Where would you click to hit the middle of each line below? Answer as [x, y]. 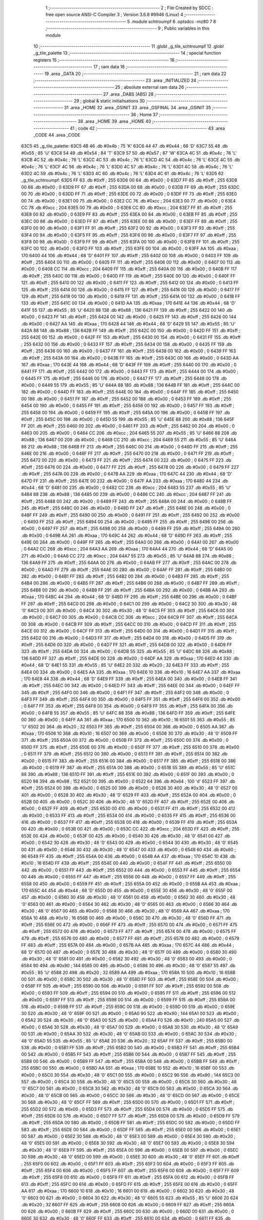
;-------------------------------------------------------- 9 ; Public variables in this [127, 28]
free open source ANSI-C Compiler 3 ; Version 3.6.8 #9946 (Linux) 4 [114, 15]
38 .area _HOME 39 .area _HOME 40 [114, 122]
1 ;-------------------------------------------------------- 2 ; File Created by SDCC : [130, 8]
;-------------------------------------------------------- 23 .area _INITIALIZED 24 [115, 80]
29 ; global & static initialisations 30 [109, 101]
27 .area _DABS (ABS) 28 [128, 94]
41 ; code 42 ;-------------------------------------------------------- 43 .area [147, 128]
